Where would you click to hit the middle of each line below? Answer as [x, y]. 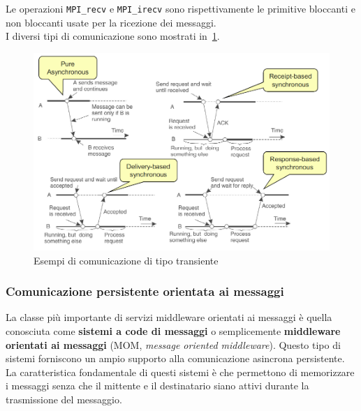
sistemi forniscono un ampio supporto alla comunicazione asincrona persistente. [175, 358]
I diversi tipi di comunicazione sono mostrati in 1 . [113, 36]
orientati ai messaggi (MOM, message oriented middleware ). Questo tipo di [173, 344]
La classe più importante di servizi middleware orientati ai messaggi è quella [169, 317]
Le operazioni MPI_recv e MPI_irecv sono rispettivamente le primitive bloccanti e [180, 8]
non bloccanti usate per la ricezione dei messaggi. [111, 22]
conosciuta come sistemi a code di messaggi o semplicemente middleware [173, 330]
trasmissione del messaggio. [64, 399]
